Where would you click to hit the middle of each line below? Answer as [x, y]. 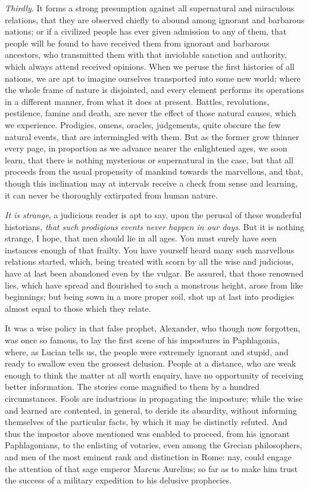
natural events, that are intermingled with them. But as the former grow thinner [152, 136]
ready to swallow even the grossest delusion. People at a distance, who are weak [151, 363]
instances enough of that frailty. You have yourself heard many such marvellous [149, 249]
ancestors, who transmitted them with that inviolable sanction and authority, [146, 55]
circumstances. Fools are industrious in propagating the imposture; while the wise [154, 398]
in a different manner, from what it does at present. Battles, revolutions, [137, 101]
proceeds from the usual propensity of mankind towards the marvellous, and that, [154, 171]
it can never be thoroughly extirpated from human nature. [111, 195]
